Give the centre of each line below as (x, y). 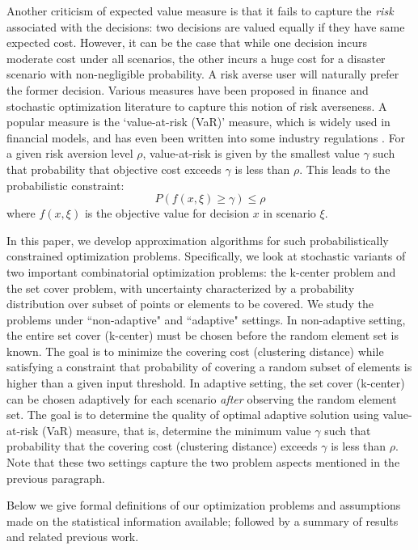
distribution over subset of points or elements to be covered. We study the (190, 304)
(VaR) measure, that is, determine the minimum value (177, 430)
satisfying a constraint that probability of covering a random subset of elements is (209, 367)
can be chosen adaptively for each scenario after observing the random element (202, 398)
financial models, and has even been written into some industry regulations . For (206, 137)
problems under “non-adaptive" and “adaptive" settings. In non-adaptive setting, (206, 319)
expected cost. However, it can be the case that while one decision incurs (187, 42)
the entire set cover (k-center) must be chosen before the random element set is (203, 335)
